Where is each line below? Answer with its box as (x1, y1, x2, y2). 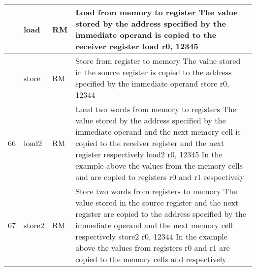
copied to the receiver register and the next (75, 137, 224, 149)
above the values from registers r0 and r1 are (75, 242, 230, 253)
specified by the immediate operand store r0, (75, 78, 229, 89)
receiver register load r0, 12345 (75, 40, 198, 52)
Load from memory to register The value (75, 6, 238, 18)
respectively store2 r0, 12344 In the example (75, 231, 227, 242)
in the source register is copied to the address (75, 66, 232, 78)
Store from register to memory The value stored (75, 55, 241, 66)
